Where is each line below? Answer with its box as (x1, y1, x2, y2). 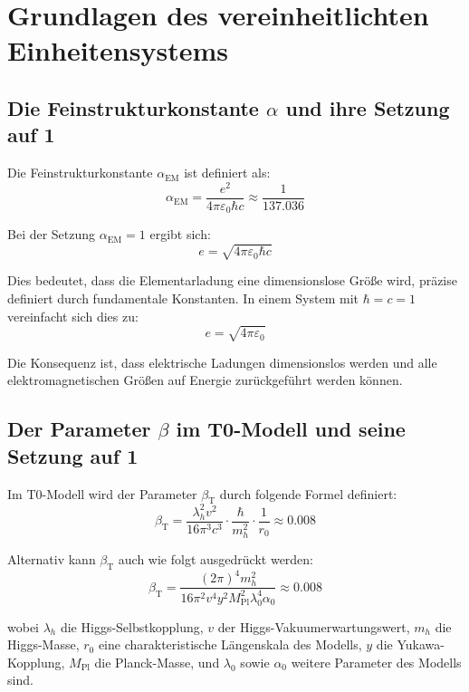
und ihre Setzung (285, 93, 450, 121)
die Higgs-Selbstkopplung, (60, 617, 204, 636)
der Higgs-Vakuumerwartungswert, (217, 617, 410, 636)
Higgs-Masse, (7, 635, 80, 654)
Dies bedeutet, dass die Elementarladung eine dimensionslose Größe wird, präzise (7, 271, 457, 290)
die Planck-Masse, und (94, 652, 220, 671)
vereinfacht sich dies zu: (7, 306, 139, 325)
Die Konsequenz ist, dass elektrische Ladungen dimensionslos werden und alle (7, 352, 437, 371)
